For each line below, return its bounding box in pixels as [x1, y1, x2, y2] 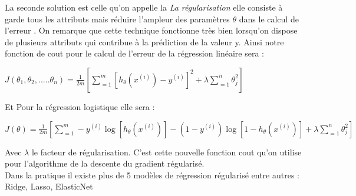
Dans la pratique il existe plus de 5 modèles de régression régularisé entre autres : [5, 168, 299, 181]
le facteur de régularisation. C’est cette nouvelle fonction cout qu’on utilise [31, 145, 302, 158]
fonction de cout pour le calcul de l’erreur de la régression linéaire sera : [5, 47, 264, 59]
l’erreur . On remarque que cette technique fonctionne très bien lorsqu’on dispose [5, 24, 298, 36]
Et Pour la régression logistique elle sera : [5, 100, 155, 112]
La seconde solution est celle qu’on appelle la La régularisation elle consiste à [5, 1, 283, 13]
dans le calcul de [239, 12, 299, 25]
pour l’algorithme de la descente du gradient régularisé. [5, 157, 205, 170]
